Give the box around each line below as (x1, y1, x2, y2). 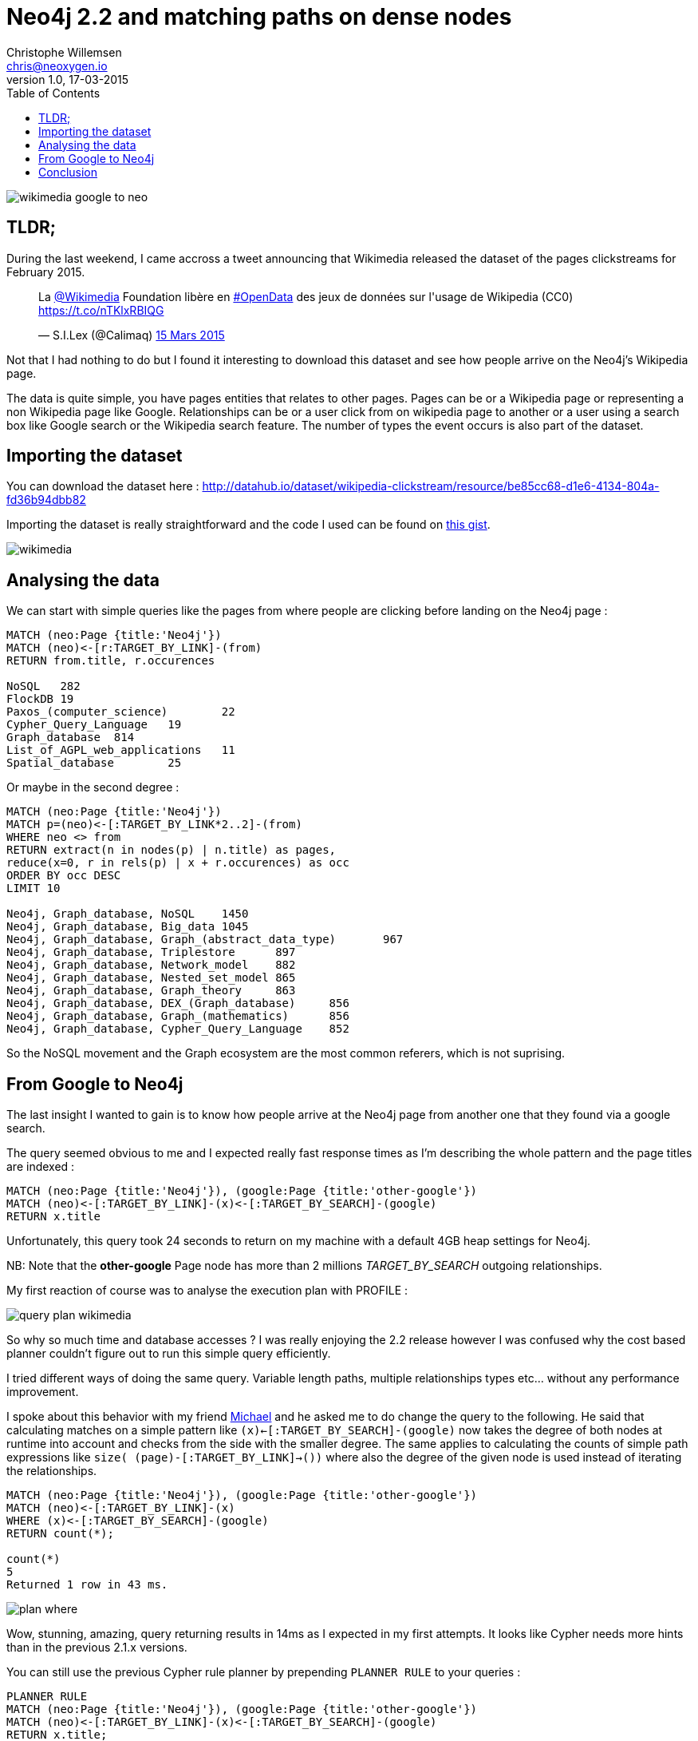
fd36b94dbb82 (6, 493, 86, 507)
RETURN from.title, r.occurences (6, 654, 215, 668)
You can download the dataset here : (6, 479, 199, 494)
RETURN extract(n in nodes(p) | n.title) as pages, (6, 843, 337, 857)
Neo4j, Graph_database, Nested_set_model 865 (6, 971, 296, 985)
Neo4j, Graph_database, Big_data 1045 (6, 920, 249, 934)
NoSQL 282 (6, 680, 81, 693)
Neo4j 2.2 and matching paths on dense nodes (6, 3, 512, 30)
